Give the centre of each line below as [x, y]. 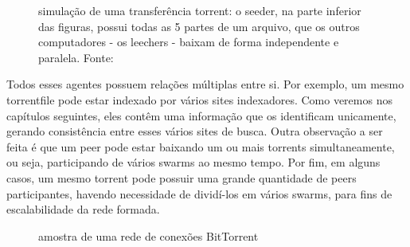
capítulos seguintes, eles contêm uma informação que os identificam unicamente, [201, 115]
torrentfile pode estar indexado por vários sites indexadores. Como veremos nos [199, 99]
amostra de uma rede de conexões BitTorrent [148, 235]
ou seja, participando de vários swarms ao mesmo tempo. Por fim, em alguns [193, 162]
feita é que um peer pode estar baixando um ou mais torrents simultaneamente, [201, 146]
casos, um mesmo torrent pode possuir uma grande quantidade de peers [182, 177]
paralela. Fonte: [76, 57]
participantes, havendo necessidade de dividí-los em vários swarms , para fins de [199, 193]
